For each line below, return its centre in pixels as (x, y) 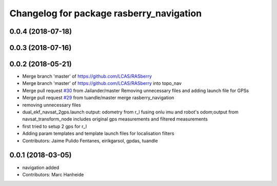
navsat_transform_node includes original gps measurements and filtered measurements (115, 119)
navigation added (41, 167)
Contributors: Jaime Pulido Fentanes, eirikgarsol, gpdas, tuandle (90, 141)
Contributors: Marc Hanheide (53, 174)
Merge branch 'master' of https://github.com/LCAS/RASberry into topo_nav (102, 83)
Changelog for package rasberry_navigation (106, 13)
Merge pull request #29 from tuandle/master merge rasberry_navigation (98, 98)
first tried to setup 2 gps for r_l (55, 126)
